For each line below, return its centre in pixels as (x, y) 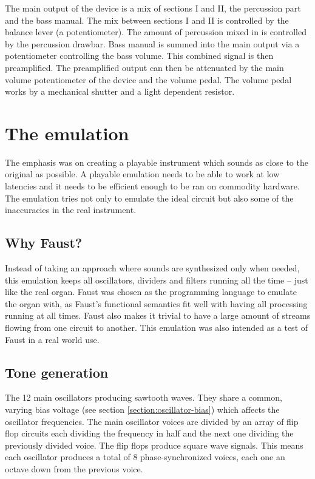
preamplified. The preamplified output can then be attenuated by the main (144, 67)
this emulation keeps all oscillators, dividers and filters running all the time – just (157, 280)
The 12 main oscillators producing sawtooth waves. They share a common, (144, 397)
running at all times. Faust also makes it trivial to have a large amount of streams (158, 315)
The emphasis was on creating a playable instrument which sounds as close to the (157, 162)
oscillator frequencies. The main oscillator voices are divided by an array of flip (152, 421)
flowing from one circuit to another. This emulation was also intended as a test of (157, 328)
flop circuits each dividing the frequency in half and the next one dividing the (149, 433)
